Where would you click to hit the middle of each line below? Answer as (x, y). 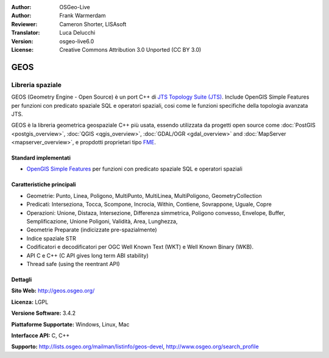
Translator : (26, 33)
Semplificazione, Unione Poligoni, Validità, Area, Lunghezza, (102, 222)
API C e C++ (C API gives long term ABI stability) (87, 255)
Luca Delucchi (77, 33)
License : (22, 49)
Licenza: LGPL (30, 302)
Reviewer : (24, 24)
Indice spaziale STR (51, 238)
